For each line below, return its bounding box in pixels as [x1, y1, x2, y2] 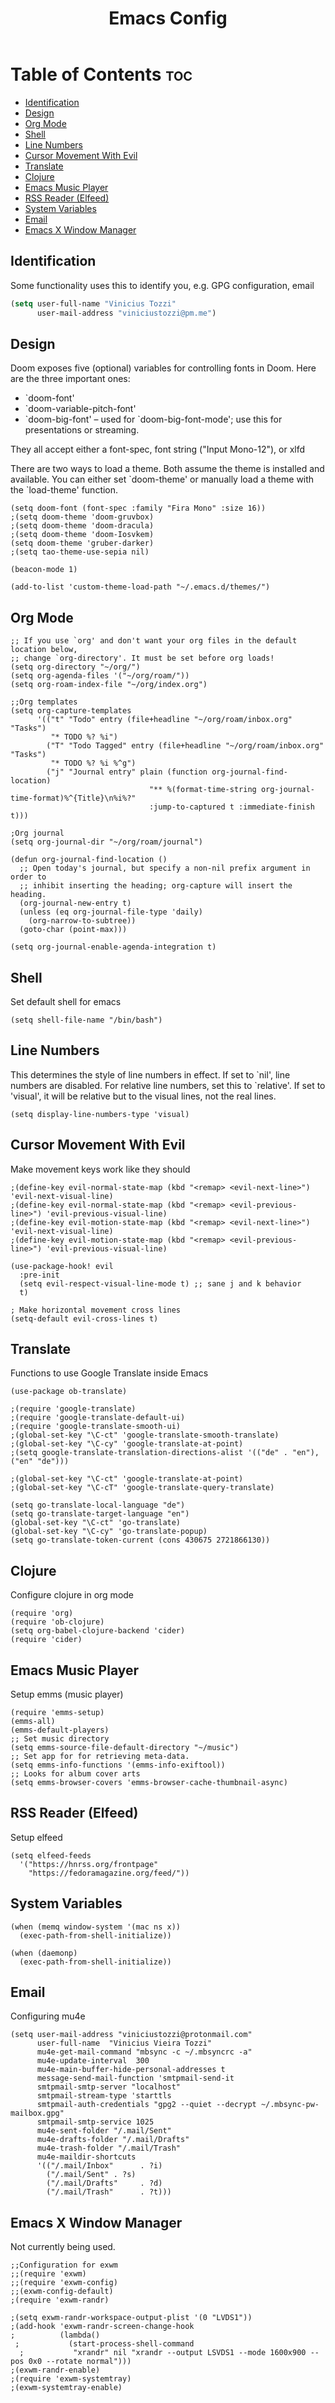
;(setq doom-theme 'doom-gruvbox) [10, 512, 155, 522]
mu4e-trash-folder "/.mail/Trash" [36, 2143, 182, 2154]
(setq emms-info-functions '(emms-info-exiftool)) [10, 1760, 226, 1770]
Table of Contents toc [10, 63, 193, 86]
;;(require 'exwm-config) [10, 2278, 118, 2288]
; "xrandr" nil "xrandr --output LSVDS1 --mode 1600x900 [19, 2348, 307, 2358]
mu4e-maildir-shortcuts [36, 2152, 137, 2162]
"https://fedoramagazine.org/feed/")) [28, 1868, 190, 1878]
